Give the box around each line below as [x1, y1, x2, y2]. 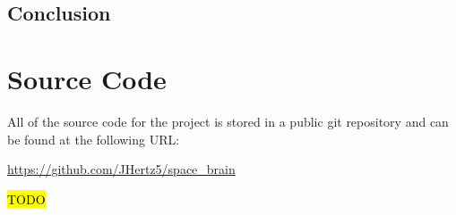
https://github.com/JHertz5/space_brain [7, 160, 236, 178]
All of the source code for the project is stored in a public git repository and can [7, 112, 449, 130]
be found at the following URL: [7, 129, 180, 148]
